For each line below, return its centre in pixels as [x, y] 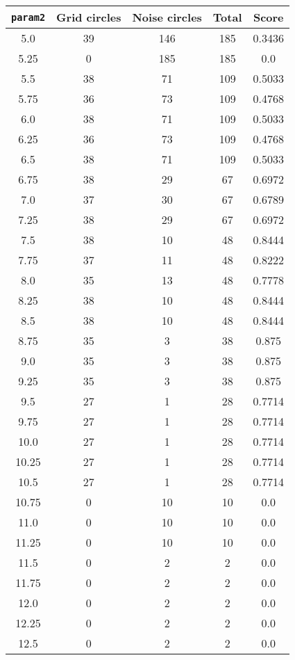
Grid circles [89, 17]
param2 [28, 17]
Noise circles [167, 17]
